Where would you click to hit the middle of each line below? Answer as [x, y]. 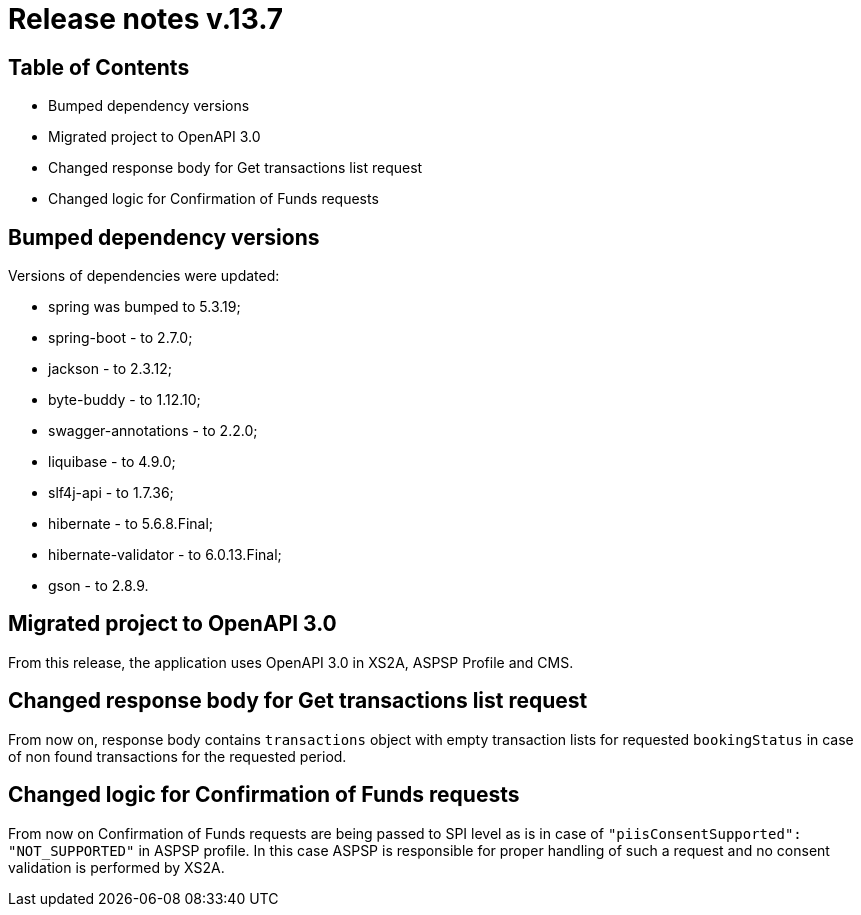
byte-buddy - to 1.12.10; [124, 400]
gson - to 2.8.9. [98, 586]
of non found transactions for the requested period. [177, 756]
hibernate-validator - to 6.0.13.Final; [165, 555]
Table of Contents [99, 67]
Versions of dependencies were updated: [144, 276]
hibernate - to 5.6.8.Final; [131, 524]
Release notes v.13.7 [146, 19]
